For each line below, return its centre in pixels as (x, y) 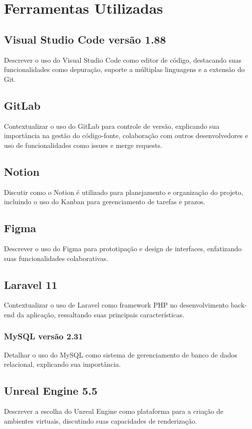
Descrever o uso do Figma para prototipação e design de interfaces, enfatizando (123, 248)
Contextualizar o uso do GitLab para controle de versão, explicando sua (112, 126)
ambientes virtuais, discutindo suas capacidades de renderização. (101, 420)
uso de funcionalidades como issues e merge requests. (83, 145)
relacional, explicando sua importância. (62, 364)
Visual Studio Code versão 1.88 (85, 39)
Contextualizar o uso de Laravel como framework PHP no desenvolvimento (116, 305)
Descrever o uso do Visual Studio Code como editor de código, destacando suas (123, 60)
